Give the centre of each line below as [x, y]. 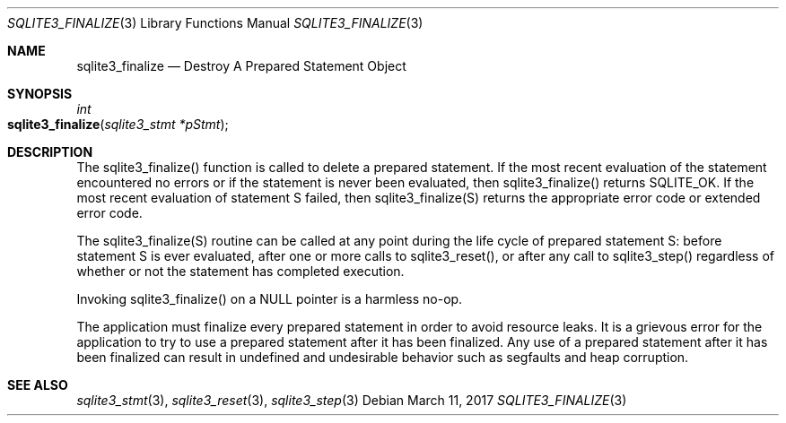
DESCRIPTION [50, 152]
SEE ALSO [38, 385]
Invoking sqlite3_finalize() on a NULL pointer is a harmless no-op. [270, 299]
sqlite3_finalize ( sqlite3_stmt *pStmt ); [118, 124]
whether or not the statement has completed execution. [240, 271]
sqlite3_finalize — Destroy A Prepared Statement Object [241, 66]
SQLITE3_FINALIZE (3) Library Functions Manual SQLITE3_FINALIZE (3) [215, 23]
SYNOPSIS [40, 94]
